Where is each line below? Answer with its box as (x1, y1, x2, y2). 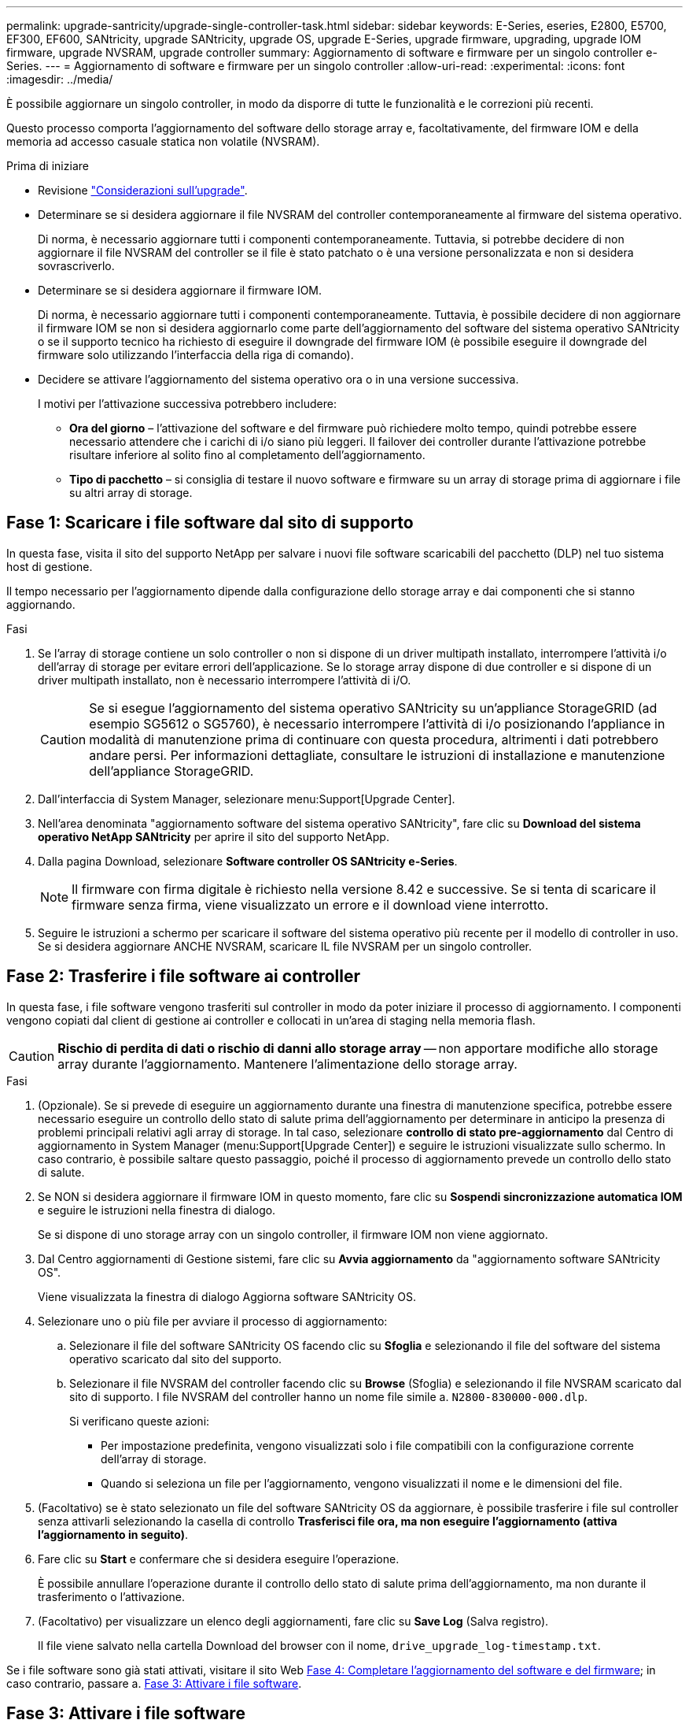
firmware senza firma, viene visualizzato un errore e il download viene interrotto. (72, 896, 549, 913)
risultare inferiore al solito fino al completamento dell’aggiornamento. (69, 448, 426, 462)
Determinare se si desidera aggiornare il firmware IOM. (38, 284, 322, 297)
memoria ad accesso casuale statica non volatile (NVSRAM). (6, 135, 320, 148)
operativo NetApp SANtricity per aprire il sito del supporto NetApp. (38, 829, 389, 843)
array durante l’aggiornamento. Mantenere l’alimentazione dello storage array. (57, 1055, 518, 1072)
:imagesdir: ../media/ (6, 72, 113, 86)
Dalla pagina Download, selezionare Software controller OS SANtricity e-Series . (38, 854, 458, 868)
